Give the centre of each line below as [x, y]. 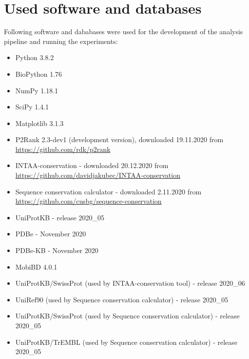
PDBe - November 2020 [51, 234]
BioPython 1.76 [39, 74]
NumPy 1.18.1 [37, 90]
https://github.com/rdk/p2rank [63, 149]
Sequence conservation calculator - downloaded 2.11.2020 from [108, 191]
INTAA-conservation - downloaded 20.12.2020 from [92, 165]
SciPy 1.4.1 [32, 107]
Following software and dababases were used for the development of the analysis [124, 32]
